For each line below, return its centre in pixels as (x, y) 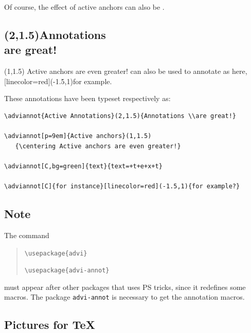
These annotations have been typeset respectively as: (87, 98)
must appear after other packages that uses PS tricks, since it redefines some (125, 287)
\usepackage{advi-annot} (67, 271)
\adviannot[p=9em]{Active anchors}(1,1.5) (78, 136)
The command (27, 235)
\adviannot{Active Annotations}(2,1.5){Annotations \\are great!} (120, 116)
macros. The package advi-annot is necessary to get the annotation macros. (124, 297)
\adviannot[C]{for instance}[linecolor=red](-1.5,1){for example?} (122, 187)
